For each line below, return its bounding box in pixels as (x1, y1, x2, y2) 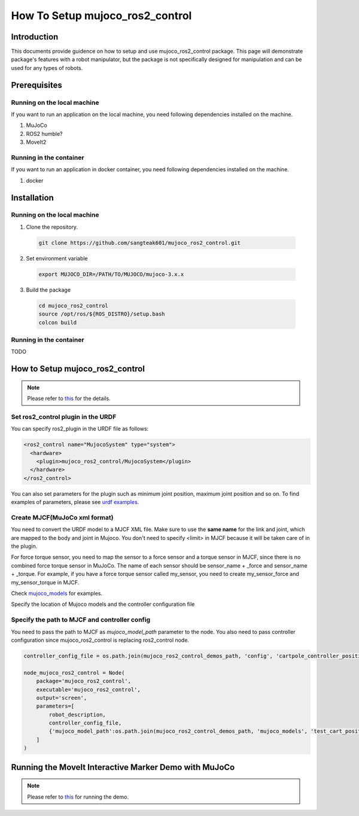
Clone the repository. (26, 223, 78, 230)
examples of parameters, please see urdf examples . (11, 499, 139, 506)
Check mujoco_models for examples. (11, 590, 103, 597)
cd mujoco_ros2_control (38, 302, 109, 309)
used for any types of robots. (11, 64, 83, 71)
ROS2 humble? (26, 130, 63, 137)
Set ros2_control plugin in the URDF (11, 412, 117, 421)
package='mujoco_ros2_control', (36, 678, 132, 685)
